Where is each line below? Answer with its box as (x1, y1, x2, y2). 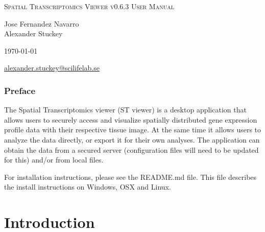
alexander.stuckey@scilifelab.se (4, 62, 100, 73)
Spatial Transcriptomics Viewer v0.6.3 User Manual (4, 1, 174, 11)
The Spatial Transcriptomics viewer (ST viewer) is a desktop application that (4, 104, 247, 115)
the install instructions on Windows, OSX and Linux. (4, 181, 171, 192)
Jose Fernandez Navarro (4, 18, 79, 29)
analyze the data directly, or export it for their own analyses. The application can (4, 134, 260, 145)
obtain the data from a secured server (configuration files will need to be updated (4, 144, 259, 155)
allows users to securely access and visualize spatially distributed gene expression (4, 114, 257, 125)
